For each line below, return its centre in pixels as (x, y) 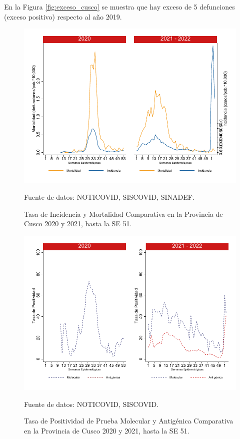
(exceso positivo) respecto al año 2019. (63, 16)
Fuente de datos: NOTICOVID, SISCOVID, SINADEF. (109, 197)
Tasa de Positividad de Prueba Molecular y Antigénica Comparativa (129, 421)
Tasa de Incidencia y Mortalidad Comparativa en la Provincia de (123, 213)
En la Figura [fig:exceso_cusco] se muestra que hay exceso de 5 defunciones (119, 7)
